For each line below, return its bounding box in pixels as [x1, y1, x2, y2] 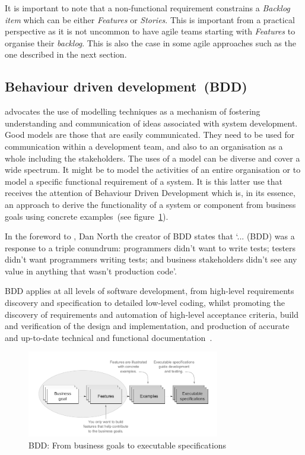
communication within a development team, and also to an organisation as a [5, 140, 283, 152]
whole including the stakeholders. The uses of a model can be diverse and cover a [5, 151, 300, 164]
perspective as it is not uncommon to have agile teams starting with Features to [5, 25, 296, 37]
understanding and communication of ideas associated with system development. [5, 116, 298, 129]
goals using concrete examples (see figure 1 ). [5, 210, 169, 222]
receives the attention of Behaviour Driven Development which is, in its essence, [5, 187, 296, 199]
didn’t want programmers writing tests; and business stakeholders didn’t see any [5, 253, 297, 266]
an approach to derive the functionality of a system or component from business [5, 198, 296, 210]
